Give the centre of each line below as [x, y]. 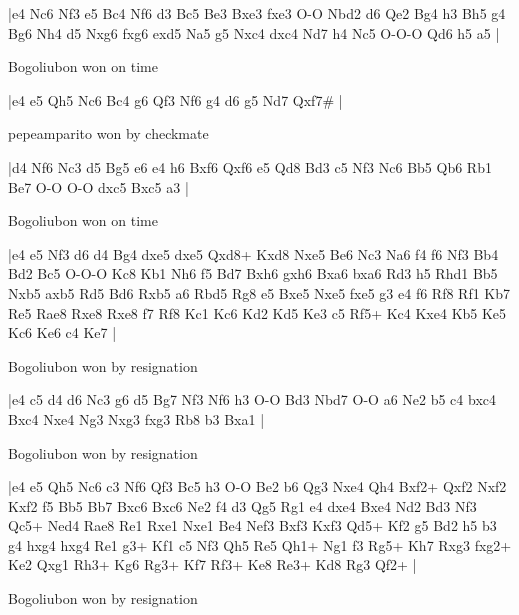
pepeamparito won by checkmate [108, 133]
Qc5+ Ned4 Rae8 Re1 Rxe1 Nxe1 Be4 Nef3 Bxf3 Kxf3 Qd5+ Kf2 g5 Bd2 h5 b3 [252, 525]
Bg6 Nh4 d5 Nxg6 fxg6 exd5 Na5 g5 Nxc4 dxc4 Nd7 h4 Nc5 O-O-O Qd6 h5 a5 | [254, 32]
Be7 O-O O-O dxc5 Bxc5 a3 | [98, 186]
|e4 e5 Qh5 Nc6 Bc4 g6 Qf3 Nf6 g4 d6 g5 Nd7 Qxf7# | [175, 99]
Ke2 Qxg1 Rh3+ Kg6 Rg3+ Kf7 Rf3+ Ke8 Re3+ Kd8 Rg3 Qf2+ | [212, 564]
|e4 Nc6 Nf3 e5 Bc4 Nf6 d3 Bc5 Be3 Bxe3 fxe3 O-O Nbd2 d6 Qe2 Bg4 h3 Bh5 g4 [257, 13]
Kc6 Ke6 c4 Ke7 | [62, 332]
